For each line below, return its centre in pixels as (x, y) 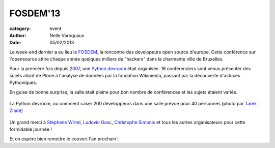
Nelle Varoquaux (67, 35)
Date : (15, 43)
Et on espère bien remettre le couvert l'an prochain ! (64, 139)
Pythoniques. (23, 83)
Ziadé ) (16, 111)
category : (20, 28)
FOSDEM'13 (35, 13)
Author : (18, 35)
